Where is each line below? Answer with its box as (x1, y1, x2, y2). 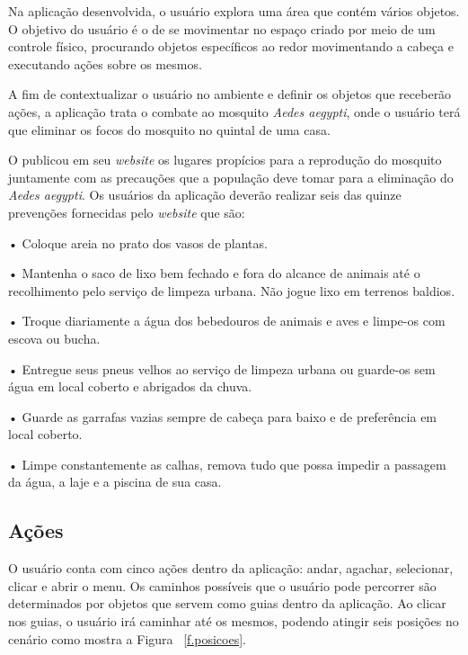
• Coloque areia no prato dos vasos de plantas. (8, 233, 268, 252)
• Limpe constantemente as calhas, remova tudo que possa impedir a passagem (8, 454, 446, 473)
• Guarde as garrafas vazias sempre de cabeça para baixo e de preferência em (8, 407, 437, 426)
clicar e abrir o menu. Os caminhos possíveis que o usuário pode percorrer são (8, 576, 437, 595)
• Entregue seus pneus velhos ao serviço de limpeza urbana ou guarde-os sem (8, 359, 436, 378)
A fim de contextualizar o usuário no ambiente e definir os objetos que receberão (8, 85, 452, 103)
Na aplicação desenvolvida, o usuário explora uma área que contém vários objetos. (8, 2, 460, 20)
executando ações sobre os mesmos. (8, 54, 202, 73)
